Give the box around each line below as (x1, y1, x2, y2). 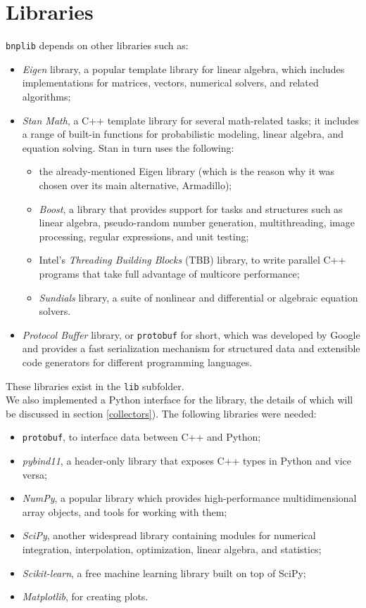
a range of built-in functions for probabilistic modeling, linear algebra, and (22, 127, 344, 141)
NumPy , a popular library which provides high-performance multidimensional (22, 491, 357, 505)
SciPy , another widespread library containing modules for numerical (22, 528, 316, 543)
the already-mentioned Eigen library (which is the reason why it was (39, 164, 335, 179)
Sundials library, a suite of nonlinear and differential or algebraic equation (39, 290, 358, 304)
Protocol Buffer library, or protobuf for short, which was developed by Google (22, 327, 360, 342)
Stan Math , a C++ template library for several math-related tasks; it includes (22, 112, 359, 127)
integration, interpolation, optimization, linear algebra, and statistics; (22, 542, 322, 556)
